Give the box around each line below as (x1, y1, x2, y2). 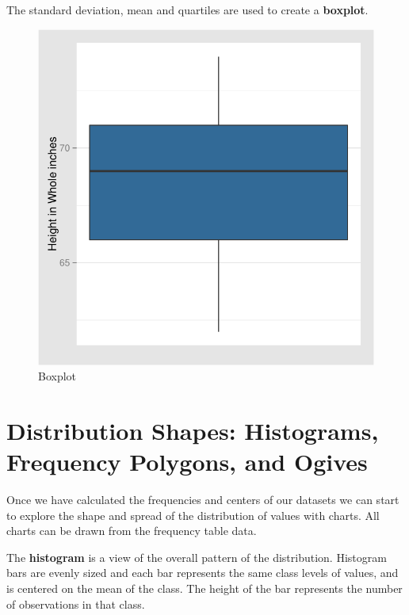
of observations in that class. (6, 595, 145, 612)
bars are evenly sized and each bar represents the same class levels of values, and (6, 564, 399, 581)
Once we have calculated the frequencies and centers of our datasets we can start (6, 491, 399, 508)
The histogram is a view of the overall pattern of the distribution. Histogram (6, 548, 387, 565)
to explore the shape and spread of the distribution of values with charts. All (6, 506, 380, 523)
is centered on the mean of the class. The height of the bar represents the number (6, 580, 403, 597)
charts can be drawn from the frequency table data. (6, 522, 257, 539)
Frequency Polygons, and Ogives (6, 445, 368, 478)
